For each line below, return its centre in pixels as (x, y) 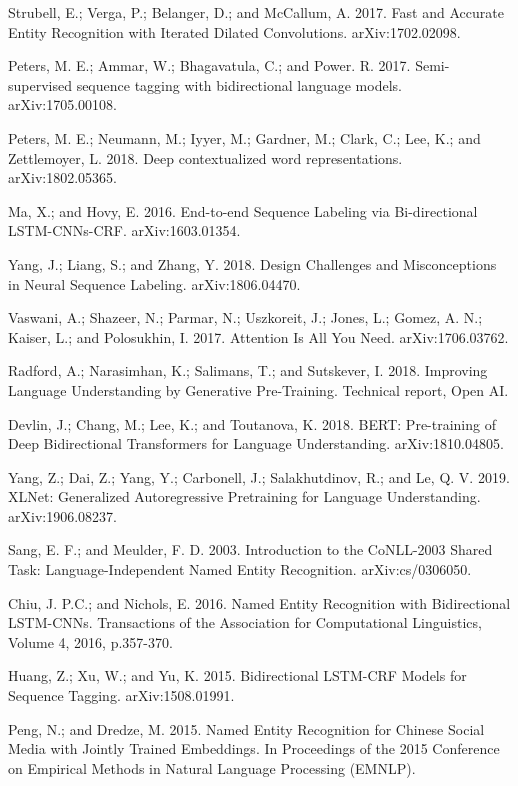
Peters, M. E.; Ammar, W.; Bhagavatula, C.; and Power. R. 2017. (209, 65)
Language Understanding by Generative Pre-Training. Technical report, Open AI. (258, 389)
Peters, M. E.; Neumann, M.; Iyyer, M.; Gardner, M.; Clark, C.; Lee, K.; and (244, 137)
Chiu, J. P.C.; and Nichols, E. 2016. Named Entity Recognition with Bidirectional (259, 602)
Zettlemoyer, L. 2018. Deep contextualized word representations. (205, 157)
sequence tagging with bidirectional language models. (239, 84)
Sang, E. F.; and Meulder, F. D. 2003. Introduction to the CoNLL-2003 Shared (250, 549)
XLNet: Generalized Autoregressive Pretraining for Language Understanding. (244, 496)
